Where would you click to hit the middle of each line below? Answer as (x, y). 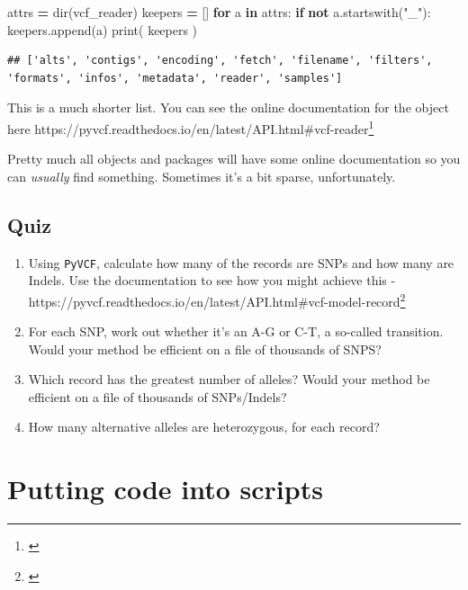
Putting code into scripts (165, 489)
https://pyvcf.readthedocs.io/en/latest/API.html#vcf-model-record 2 (217, 299)
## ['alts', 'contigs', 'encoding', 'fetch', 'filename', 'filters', (220, 61)
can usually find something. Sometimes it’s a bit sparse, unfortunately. (202, 176)
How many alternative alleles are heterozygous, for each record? (204, 427)
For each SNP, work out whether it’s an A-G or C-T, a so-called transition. (236, 331)
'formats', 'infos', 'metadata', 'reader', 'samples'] (175, 78)
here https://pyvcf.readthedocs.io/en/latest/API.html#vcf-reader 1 (191, 127)
